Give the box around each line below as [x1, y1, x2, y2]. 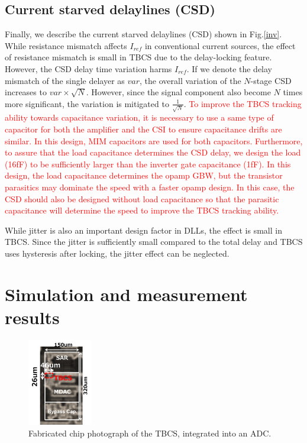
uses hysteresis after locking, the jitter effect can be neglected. [5, 247, 230, 259]
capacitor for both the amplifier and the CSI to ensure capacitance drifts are [5, 123, 282, 135]
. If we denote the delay [186, 62, 273, 75]
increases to [5, 86, 47, 98]
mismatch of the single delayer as [5, 74, 125, 86]
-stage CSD [250, 74, 292, 86]
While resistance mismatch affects [5, 39, 127, 51]
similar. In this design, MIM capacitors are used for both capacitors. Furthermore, [5, 134, 303, 147]
